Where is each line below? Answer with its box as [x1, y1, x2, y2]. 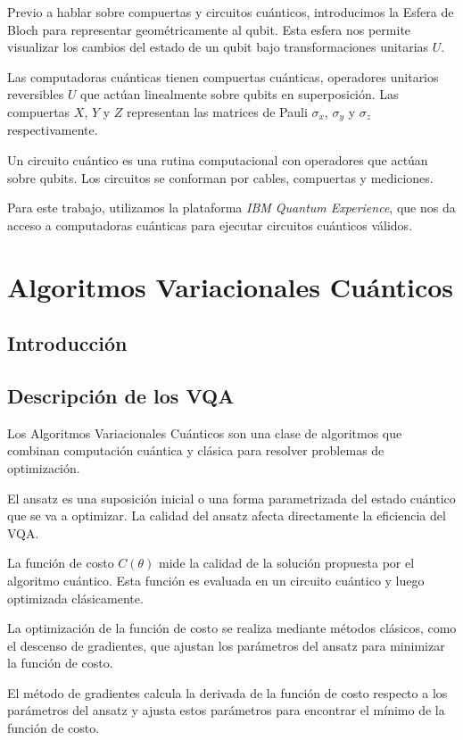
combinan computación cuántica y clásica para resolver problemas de [7, 441, 384, 460]
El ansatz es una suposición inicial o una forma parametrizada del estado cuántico [7, 488, 456, 507]
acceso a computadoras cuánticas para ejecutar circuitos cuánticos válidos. [7, 215, 413, 234]
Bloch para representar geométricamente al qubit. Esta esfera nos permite [7, 20, 411, 38]
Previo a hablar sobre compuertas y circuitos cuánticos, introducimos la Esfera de [7, 3, 454, 21]
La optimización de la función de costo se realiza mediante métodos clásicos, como [7, 619, 457, 637]
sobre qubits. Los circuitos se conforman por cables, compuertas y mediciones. [7, 168, 434, 187]
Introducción [7, 329, 128, 357]
